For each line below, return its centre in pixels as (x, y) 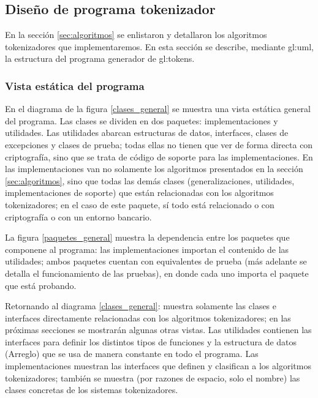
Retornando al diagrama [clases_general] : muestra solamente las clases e (141, 306)
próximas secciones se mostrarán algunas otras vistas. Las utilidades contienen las (158, 330)
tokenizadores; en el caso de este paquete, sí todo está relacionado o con (140, 204)
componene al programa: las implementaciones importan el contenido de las (147, 249)
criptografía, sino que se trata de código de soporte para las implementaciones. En (159, 156)
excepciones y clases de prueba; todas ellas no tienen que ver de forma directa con (159, 144)
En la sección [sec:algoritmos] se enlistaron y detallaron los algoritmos (136, 35)
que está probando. (41, 285)
